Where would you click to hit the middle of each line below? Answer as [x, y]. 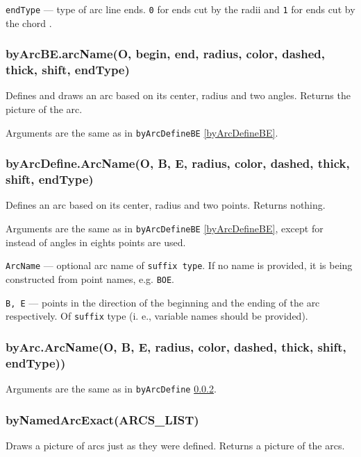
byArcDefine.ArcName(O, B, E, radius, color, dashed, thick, [178, 163]
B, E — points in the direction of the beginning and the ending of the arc [163, 302]
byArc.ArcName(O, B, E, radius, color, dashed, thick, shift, [176, 346]
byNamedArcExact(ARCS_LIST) [102, 419]
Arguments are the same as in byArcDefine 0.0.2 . [111, 388]
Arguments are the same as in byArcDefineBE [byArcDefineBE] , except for [165, 228]
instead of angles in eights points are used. [96, 242]
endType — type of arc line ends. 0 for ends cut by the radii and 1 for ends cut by [180, 9]
